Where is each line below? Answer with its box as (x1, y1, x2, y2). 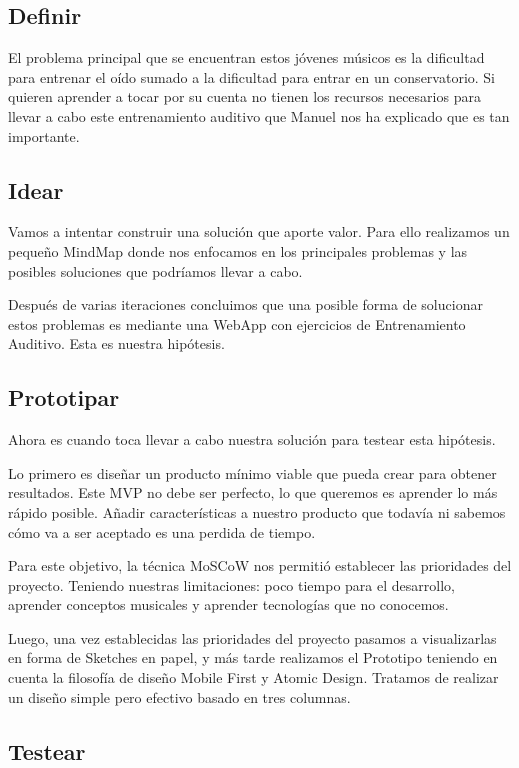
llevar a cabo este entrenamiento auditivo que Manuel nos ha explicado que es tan (8, 105, 510, 126)
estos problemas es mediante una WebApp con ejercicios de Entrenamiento (8, 313, 466, 334)
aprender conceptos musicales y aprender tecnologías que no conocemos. (8, 594, 449, 615)
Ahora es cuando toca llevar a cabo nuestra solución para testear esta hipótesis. (8, 429, 496, 450)
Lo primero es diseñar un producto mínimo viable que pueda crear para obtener (8, 462, 497, 483)
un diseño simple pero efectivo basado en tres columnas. (8, 686, 351, 707)
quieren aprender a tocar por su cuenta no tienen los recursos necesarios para (8, 86, 481, 107)
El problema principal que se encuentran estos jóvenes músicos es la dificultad (8, 47, 485, 68)
